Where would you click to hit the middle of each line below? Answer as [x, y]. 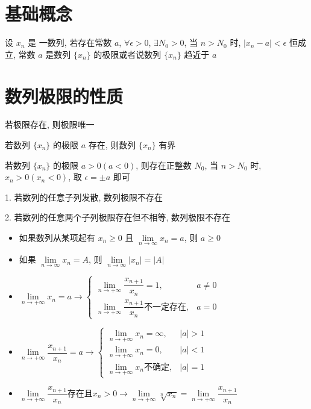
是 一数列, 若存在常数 [70, 42]
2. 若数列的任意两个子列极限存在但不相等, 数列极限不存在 [118, 217]
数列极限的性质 [64, 95]
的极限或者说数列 [127, 54]
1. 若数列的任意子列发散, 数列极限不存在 [84, 197]
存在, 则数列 [112, 145]
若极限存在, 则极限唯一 [50, 124]
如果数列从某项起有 [57, 237]
